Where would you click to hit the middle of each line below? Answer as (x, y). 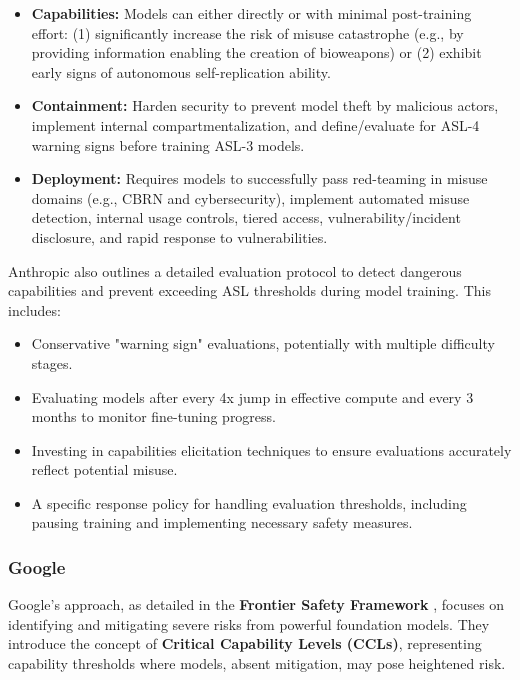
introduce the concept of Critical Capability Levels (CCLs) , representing (245, 643)
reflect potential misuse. (104, 469)
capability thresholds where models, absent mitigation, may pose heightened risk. (257, 663)
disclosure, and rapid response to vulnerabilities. (179, 236)
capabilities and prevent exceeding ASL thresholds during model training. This (249, 290)
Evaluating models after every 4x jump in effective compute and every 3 (252, 396)
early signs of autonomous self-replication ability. (181, 71)
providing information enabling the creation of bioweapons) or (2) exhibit (256, 52)
